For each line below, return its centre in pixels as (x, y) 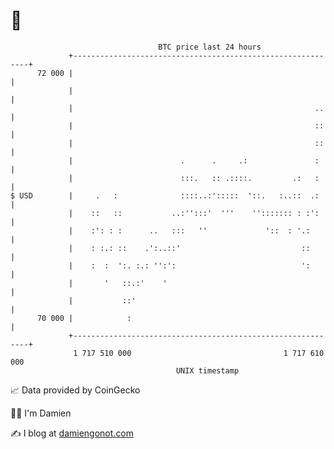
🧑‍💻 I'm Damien (41, 413)
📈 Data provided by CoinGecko (75, 390)
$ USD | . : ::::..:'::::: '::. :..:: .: (165, 195)
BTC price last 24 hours (210, 47)
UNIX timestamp (207, 370)
